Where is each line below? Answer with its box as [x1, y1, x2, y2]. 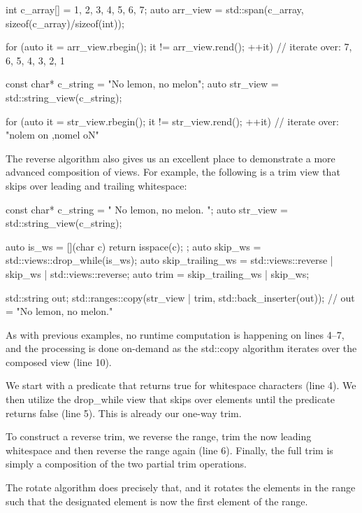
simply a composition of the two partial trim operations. [6, 456, 247, 471]
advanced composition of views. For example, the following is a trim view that [6, 164, 340, 179]
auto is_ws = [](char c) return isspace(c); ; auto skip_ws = [6, 239, 261, 253]
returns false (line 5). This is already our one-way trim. [6, 405, 242, 420]
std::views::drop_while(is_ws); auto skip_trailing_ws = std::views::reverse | [6, 253, 333, 267]
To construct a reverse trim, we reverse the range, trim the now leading [6, 429, 312, 444]
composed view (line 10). [6, 354, 112, 369]
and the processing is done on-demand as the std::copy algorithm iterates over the [6, 341, 357, 356]
